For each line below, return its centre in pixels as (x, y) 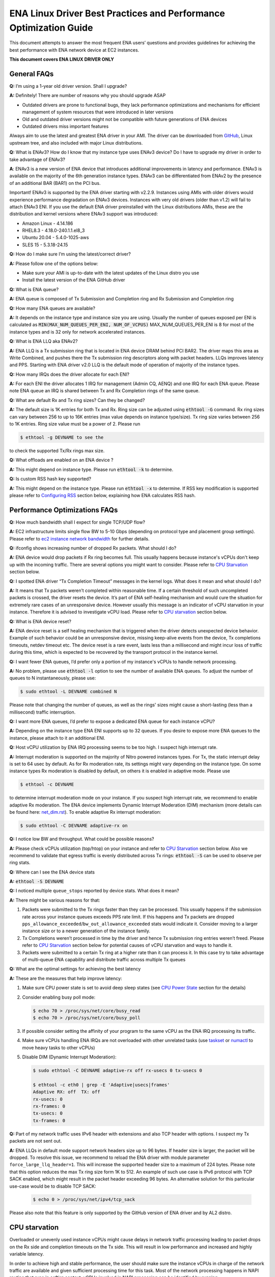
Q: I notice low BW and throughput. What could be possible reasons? (82, 839)
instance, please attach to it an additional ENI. (57, 738)
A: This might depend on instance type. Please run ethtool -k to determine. (91, 469)
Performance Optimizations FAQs (64, 510)
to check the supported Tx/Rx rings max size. (57, 451)
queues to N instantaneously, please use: (53, 678)
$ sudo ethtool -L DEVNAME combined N (68, 692)
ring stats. (20, 863)
